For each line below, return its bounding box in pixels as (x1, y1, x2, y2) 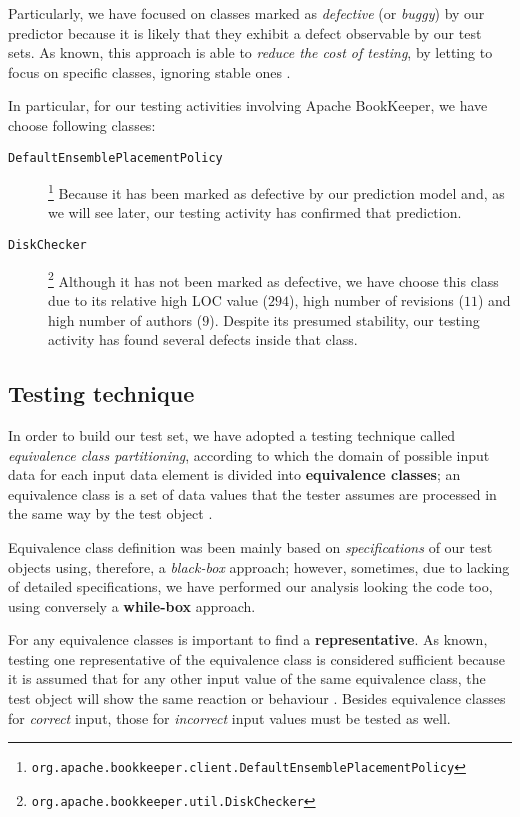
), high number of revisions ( (289, 289, 464, 310)
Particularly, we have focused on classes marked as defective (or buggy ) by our (8, 3, 485, 23)
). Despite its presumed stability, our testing (209, 309, 480, 330)
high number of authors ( (48, 309, 203, 330)
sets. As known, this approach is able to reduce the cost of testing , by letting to (8, 42, 493, 63)
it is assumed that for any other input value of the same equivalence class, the (8, 668, 486, 689)
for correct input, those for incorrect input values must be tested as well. (8, 707, 451, 728)
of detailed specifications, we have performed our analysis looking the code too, (8, 576, 493, 597)
